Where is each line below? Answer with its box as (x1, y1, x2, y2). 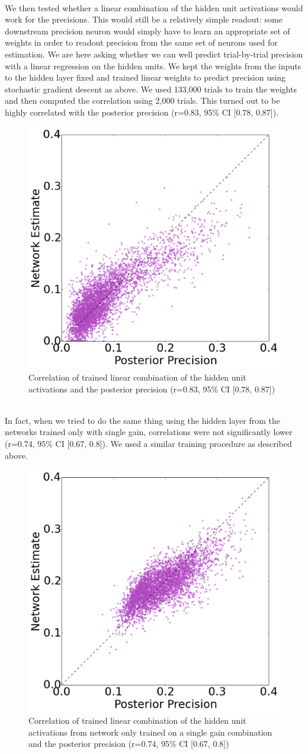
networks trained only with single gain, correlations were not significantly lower (5, 426, 293, 438)
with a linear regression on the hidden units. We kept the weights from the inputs (5, 59, 301, 72)
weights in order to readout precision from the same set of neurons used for (5, 36, 278, 49)
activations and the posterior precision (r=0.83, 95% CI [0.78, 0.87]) (28, 382, 275, 395)
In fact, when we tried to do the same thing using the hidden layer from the (5, 414, 280, 426)
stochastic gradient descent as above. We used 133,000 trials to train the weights (5, 82, 297, 95)
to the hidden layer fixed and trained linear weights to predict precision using (5, 71, 286, 84)
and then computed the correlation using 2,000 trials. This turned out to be (5, 94, 280, 107)
